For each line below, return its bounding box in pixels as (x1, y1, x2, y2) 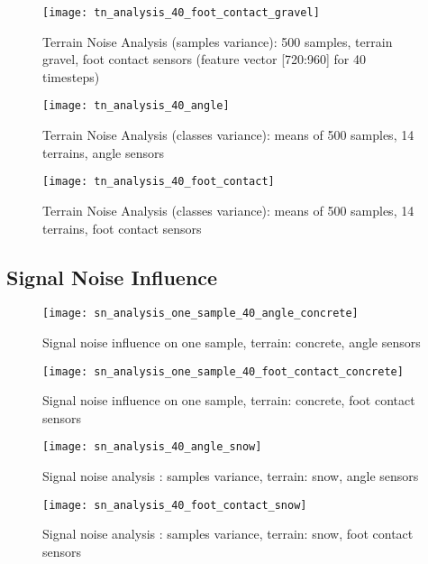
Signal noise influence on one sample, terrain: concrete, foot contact (42, 391, 415, 410)
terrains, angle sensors (42, 143, 164, 162)
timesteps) (42, 67, 100, 86)
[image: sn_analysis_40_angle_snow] (42, 440, 262, 454)
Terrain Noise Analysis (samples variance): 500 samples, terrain (42, 32, 393, 51)
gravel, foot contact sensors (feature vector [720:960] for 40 (42, 50, 366, 69)
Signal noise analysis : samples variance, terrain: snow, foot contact (42, 524, 414, 543)
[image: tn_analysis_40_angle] (42, 99, 230, 113)
